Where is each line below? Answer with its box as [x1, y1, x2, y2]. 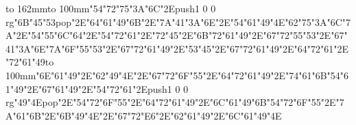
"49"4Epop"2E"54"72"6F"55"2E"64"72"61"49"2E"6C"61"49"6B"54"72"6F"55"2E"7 [14, 95, 344, 109]
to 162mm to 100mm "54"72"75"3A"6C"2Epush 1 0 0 [5, 1, 216, 15]
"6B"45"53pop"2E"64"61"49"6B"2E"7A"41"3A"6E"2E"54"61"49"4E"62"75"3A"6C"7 [14, 14, 351, 29]
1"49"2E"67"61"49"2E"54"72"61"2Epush [5, 81, 167, 96]
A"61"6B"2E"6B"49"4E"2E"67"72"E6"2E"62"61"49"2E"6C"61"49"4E [5, 108, 282, 122]
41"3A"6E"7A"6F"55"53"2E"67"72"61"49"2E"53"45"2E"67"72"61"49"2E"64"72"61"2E [5, 41, 349, 55]
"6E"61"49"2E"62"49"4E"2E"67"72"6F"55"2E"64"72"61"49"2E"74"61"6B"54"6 [36, 68, 349, 82]
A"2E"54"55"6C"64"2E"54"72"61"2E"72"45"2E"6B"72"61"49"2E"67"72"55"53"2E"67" [5, 28, 348, 42]
